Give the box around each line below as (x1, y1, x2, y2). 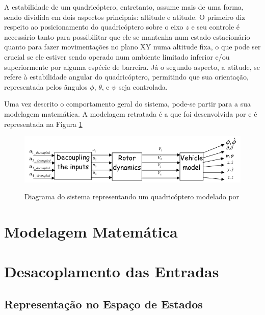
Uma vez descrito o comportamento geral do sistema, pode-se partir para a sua (4, 98, 251, 109)
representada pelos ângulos (4, 81, 88, 92)
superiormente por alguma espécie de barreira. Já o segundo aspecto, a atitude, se (4, 61, 260, 72)
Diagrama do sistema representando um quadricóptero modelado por (24, 191, 240, 202)
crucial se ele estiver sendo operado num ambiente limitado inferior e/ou (4, 51, 230, 62)
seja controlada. (119, 81, 168, 92)
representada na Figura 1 (4, 118, 83, 129)
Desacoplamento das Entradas (4, 261, 219, 282)
